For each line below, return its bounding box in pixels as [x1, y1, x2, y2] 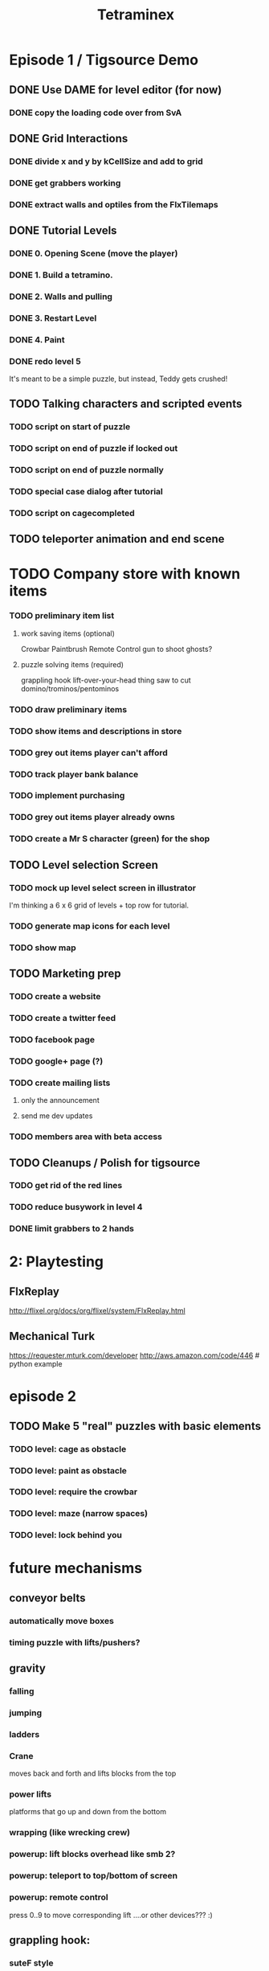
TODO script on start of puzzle [9, 421, 131, 432]
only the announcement [20, 1096, 100, 1105]
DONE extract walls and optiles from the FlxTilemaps [9, 199, 219, 210]
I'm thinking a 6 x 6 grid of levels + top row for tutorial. [9, 900, 190, 910]
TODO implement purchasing [9, 790, 125, 801]
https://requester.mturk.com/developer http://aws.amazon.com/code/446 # [9, 1350, 260, 1360]
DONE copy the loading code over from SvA [9, 107, 182, 118]
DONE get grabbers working [9, 177, 121, 188]
